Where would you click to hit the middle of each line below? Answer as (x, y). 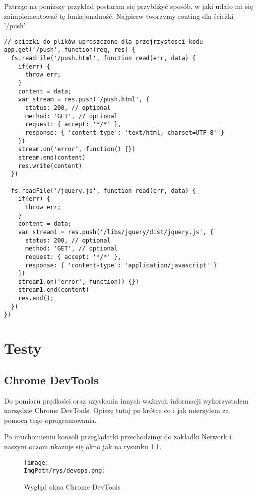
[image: (36, 462)
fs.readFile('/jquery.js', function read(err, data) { (103, 191)
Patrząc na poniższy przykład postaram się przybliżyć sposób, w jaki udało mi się (128, 6)
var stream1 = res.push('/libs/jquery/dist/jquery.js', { (116, 232)
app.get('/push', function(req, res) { (70, 50)
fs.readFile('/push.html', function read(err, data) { (103, 58)
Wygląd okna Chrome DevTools (72, 486)
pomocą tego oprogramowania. (50, 420)
